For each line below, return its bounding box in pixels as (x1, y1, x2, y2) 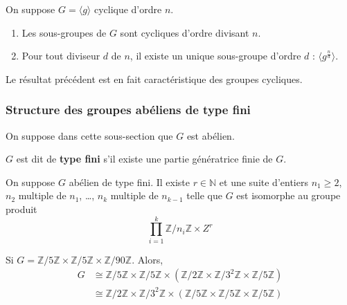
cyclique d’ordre (94, 2, 162, 16)
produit (6, 201, 37, 216)
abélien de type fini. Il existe (69, 174, 190, 189)
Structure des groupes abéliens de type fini (6, 101, 251, 118)
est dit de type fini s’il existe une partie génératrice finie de (16, 151, 273, 166)
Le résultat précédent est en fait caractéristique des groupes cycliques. (6, 71, 303, 86)
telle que (186, 188, 222, 203)
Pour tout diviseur (21, 48, 100, 63)
